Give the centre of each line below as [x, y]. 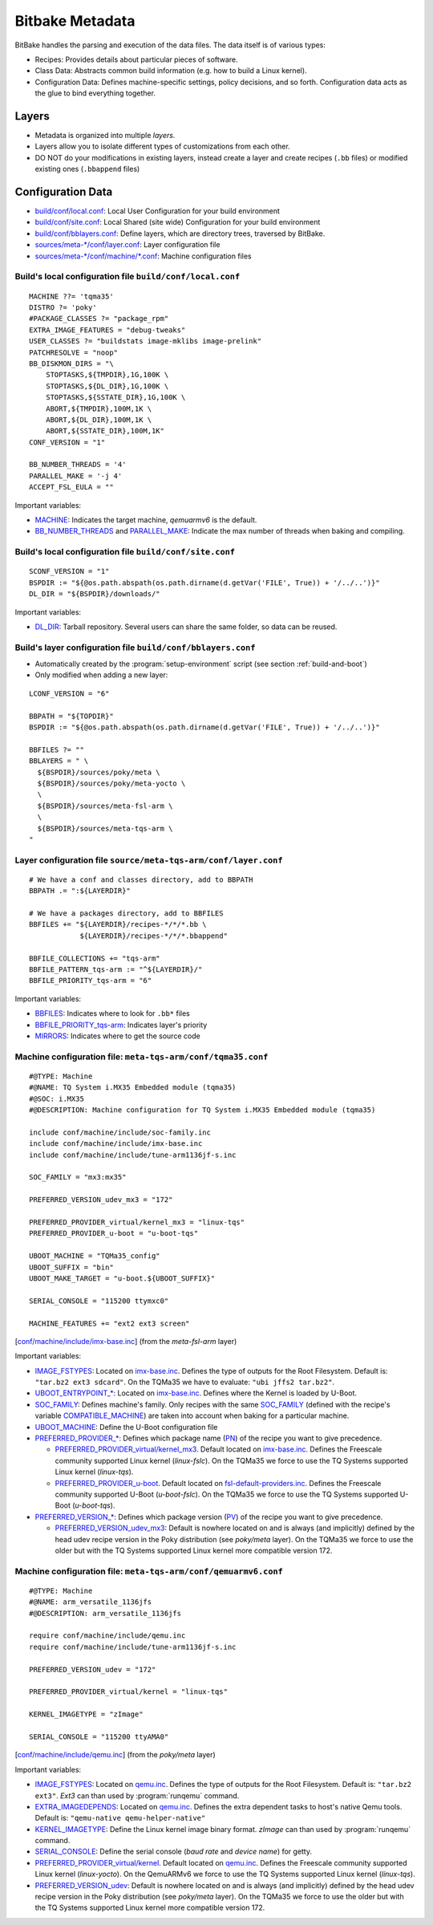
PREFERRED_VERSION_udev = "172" [93, 1669]
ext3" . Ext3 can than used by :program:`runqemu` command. [137, 1795]
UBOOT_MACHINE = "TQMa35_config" [95, 1256]
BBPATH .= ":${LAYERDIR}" [80, 891]
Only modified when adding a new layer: [101, 675]
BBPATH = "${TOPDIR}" [71, 716]
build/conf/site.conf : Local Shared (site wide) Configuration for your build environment [178, 222]
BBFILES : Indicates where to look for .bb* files [112, 1013]
